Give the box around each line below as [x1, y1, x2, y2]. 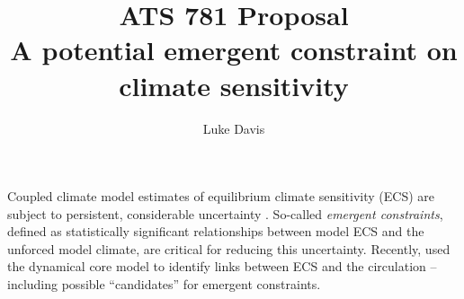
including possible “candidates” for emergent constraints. [7, 275, 321, 294]
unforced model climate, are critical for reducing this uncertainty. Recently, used [7, 239, 451, 258]
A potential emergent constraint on [10, 31, 458, 68]
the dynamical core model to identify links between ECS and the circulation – [7, 257, 437, 276]
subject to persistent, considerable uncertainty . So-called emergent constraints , [7, 204, 443, 223]
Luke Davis [202, 119, 265, 137]
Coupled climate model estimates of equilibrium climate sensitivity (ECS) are [7, 187, 435, 206]
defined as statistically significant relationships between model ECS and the [7, 222, 424, 241]
